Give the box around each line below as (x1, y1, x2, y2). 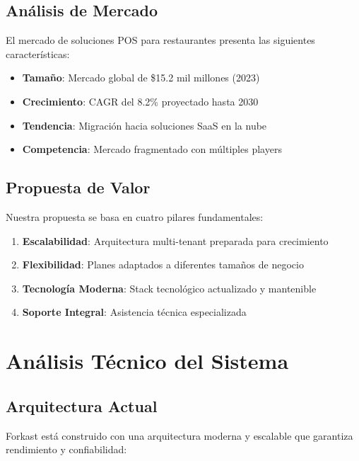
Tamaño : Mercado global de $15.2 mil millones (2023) (22, 70, 260, 85)
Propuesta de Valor (6, 176, 151, 198)
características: (6, 46, 70, 61)
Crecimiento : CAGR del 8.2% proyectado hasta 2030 (22, 93, 259, 108)
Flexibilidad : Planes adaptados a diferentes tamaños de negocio (22, 257, 304, 272)
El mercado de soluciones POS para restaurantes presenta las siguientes (6, 33, 315, 47)
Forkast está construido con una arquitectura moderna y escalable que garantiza (6, 428, 353, 443)
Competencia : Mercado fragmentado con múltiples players (22, 142, 282, 156)
